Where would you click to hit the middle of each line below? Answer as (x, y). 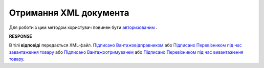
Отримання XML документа (69, 13)
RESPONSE (21, 36)
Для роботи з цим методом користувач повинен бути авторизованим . (83, 27)
